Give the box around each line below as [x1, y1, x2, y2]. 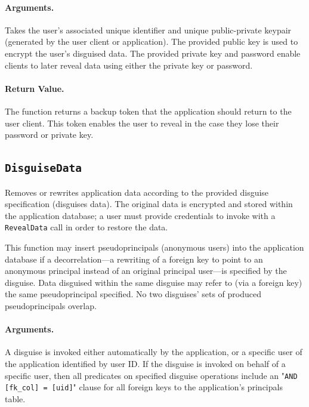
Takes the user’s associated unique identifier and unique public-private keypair [5, 23, 292, 36]
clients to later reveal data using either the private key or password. [5, 58, 253, 71]
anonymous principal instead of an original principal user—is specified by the [5, 264, 287, 277]
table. [5, 392, 26, 405]
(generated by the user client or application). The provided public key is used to [5, 35, 298, 48]
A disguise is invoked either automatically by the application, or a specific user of [5, 346, 302, 358]
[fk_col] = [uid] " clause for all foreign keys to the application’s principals [5, 381, 283, 393]
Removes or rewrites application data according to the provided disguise [5, 186, 269, 198]
